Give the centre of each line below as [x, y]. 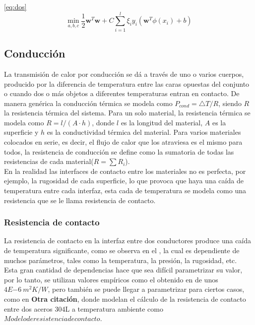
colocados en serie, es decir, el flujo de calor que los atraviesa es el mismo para [123, 142]
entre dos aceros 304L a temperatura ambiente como [84, 308]
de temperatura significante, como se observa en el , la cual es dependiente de [122, 250]
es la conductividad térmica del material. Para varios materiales [144, 132]
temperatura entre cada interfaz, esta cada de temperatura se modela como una [125, 190]
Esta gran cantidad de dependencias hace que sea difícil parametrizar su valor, [123, 270]
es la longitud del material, [162, 122]
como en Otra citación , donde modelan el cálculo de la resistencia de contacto [125, 299]
